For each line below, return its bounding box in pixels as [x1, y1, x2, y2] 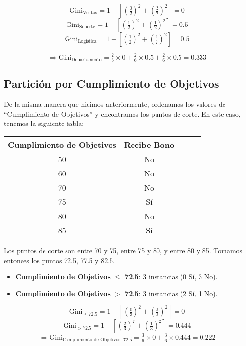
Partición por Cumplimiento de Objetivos [4, 76, 219, 91]
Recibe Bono [124, 138, 175, 150]
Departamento [71, 57, 102, 62]
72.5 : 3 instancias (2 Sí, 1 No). [125, 288, 218, 298]
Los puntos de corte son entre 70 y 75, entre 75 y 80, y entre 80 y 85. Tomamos [4, 245, 243, 255]
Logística [78, 39, 97, 44]
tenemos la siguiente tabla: [4, 118, 84, 128]
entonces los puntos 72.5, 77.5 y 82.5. [4, 255, 115, 265]
